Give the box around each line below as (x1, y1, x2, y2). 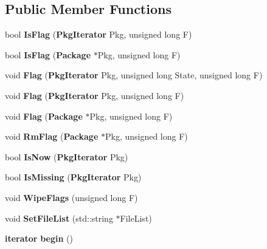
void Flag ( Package (5, 109, 83, 122)
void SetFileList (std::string (5, 211, 113, 224)
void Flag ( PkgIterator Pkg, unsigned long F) (5, 89, 184, 101)
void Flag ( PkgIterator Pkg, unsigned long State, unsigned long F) (5, 69, 263, 81)
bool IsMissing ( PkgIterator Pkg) (5, 171, 142, 183)
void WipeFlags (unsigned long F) (5, 191, 138, 203)
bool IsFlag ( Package (5, 48, 91, 61)
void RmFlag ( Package (5, 130, 99, 143)
